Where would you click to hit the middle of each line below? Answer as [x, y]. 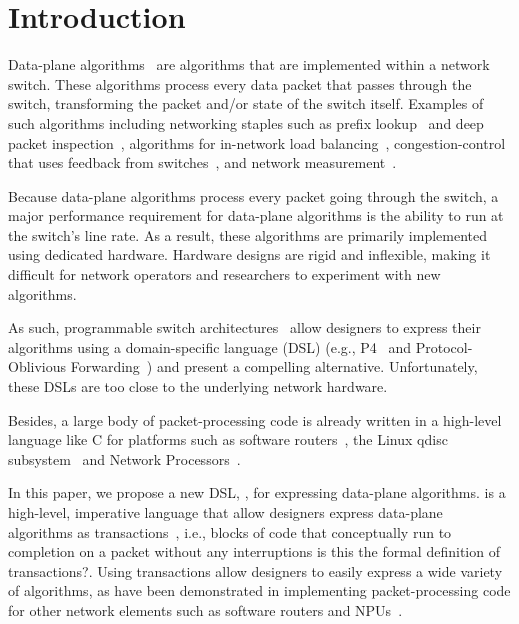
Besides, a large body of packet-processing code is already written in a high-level [255, 419]
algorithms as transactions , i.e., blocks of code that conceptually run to [230, 531]
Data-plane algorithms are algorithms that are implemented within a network [249, 64]
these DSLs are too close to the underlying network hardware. [198, 386]
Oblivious [37, 366]
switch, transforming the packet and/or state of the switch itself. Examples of [246, 103]
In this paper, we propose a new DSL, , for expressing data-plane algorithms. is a [257, 492]
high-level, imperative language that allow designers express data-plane [225, 512]
